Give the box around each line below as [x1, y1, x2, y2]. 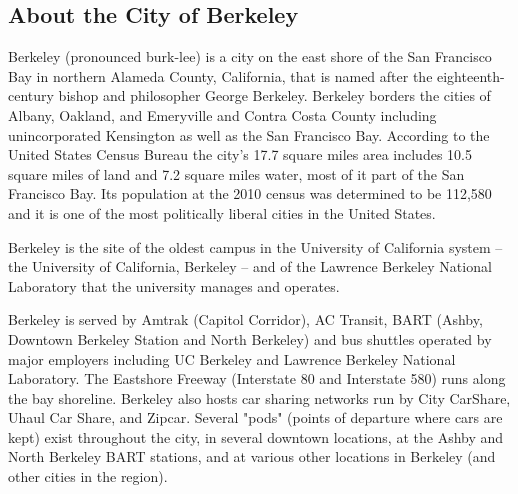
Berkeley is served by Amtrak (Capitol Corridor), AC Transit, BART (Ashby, [8, 309, 483, 330]
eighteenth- [437, 65, 505, 86]
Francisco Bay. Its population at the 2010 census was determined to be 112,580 [8, 183, 492, 204]
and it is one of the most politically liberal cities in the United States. [8, 202, 436, 223]
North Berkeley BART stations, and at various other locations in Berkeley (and [8, 446, 496, 467]
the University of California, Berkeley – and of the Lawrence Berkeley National [8, 256, 492, 277]
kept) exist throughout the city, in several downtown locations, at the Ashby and [8, 426, 504, 447]
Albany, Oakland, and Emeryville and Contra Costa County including [8, 104, 437, 125]
